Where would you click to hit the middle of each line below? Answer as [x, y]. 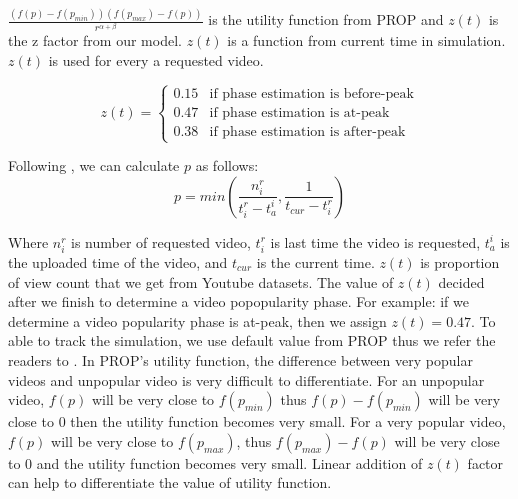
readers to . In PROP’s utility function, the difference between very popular [240, 359]
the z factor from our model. [95, 40]
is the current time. [315, 261]
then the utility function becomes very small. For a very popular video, [288, 421]
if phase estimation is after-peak [307, 131]
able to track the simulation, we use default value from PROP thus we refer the [252, 340]
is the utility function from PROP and [326, 19]
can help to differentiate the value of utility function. [170, 482]
